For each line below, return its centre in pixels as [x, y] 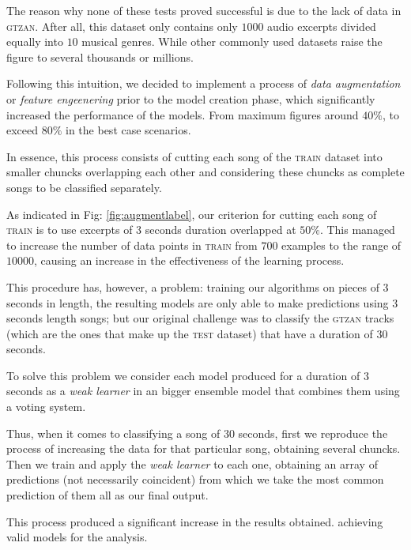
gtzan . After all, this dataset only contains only [122, 26]
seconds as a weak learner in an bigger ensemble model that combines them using [203, 391]
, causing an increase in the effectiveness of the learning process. [189, 260]
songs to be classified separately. [84, 187]
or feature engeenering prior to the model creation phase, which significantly [191, 98]
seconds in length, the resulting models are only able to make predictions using [198, 302]
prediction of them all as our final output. [107, 495]
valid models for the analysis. [77, 537]
